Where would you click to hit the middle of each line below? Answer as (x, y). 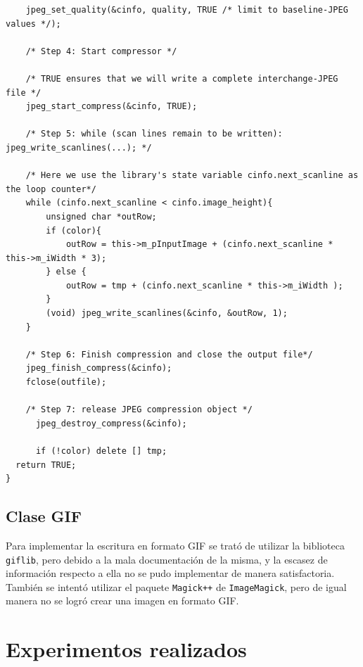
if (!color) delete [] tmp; (101, 451)
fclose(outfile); (66, 382)
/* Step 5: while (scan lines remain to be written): (154, 134)
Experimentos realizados (126, 649)
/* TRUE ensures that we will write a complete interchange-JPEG (182, 78)
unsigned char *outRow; (101, 216)
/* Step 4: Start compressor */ (101, 51)
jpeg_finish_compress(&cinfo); (99, 368)
